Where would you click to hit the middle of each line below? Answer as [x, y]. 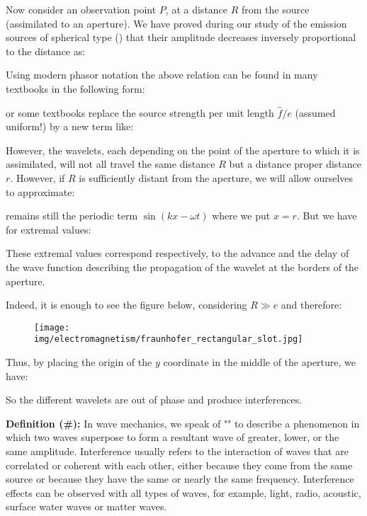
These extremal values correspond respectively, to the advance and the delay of [177, 253]
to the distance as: [46, 51]
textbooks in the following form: [75, 88]
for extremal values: [49, 229]
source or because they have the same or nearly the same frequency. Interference [180, 479]
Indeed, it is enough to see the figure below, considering [126, 305]
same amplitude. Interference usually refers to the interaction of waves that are [177, 451]
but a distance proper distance [295, 164]
